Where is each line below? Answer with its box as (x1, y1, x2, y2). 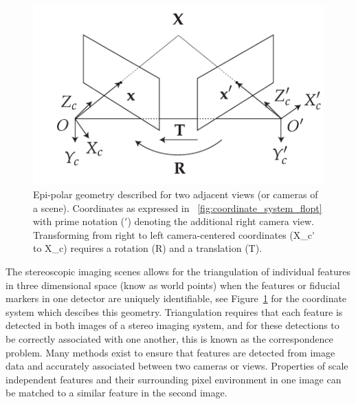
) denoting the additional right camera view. (127, 214, 314, 228)
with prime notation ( (33, 214, 125, 228)
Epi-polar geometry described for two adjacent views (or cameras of (33, 187, 318, 202)
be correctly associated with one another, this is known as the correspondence (5, 332, 333, 345)
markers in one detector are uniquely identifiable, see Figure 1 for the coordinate (5, 291, 347, 306)
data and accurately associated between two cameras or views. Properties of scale (5, 359, 348, 373)
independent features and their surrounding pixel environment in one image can (5, 372, 342, 386)
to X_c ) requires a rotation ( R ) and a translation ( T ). (33, 241, 263, 255)
